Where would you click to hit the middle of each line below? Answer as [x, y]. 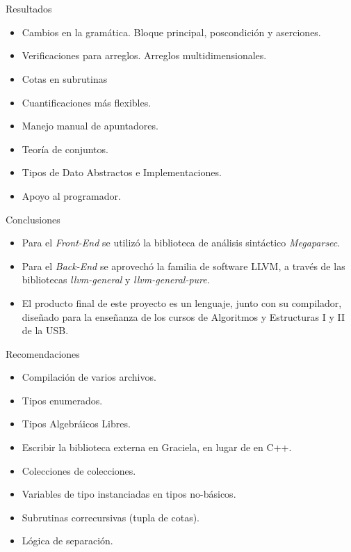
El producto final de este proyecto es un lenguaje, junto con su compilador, [182, 302]
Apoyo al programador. [71, 195]
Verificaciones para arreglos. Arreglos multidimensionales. [144, 55]
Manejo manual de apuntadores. [90, 126]
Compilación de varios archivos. [89, 377]
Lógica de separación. [67, 541]
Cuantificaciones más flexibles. [87, 102]
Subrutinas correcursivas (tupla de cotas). [111, 517]
